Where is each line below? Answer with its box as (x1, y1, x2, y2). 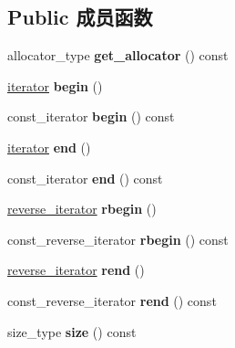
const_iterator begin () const (7, 107, 175, 126)
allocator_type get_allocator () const (7, 46, 229, 65)
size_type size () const (7, 322, 137, 341)
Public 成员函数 (7, 3, 153, 31)
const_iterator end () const (7, 168, 163, 187)
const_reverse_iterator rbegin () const (7, 229, 229, 248)
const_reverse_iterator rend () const (7, 290, 217, 310)
